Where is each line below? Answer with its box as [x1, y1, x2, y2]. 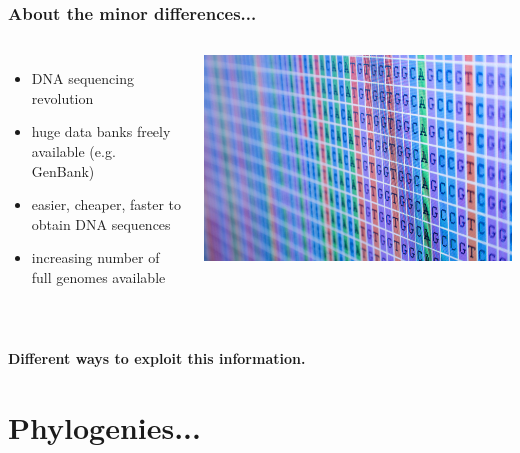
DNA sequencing [31, 68, 134, 89]
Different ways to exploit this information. [8, 348, 306, 369]
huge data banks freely [31, 121, 171, 142]
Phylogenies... [8, 406, 201, 447]
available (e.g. [31, 141, 116, 161]
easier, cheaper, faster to [31, 194, 181, 215]
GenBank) [31, 160, 95, 181]
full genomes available [31, 266, 166, 287]
